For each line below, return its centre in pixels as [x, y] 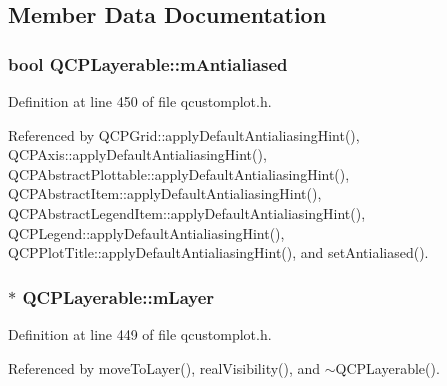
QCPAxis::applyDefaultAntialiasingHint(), [137, 154]
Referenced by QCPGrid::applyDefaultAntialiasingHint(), [184, 134]
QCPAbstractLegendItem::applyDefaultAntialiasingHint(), [187, 212]
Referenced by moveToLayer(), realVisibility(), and [164, 367]
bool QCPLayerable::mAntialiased [148, 63]
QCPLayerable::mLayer [118, 296]
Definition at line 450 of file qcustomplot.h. [140, 101]
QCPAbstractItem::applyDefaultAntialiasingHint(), [165, 193]
